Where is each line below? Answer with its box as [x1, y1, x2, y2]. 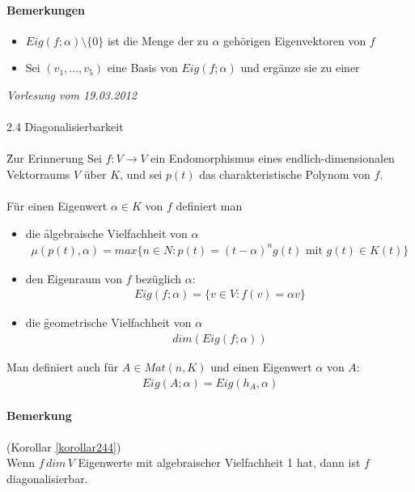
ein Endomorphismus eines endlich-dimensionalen [150, 150, 395, 167]
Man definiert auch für [6, 358, 119, 375]
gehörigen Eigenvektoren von [223, 32, 366, 49]
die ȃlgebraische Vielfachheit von [25, 224, 188, 241]
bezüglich [135, 269, 182, 286]
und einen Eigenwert [210, 358, 312, 375]
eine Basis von [107, 59, 178, 76]
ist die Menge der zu [107, 32, 209, 49]
